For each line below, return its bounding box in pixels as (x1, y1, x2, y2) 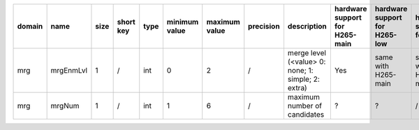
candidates (287, 110, 325, 119)
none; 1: (287, 66, 314, 75)
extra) (287, 83, 307, 92)
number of (287, 101, 323, 110)
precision (248, 22, 280, 31)
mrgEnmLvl (50, 66, 87, 75)
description (287, 22, 328, 31)
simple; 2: (287, 74, 321, 84)
